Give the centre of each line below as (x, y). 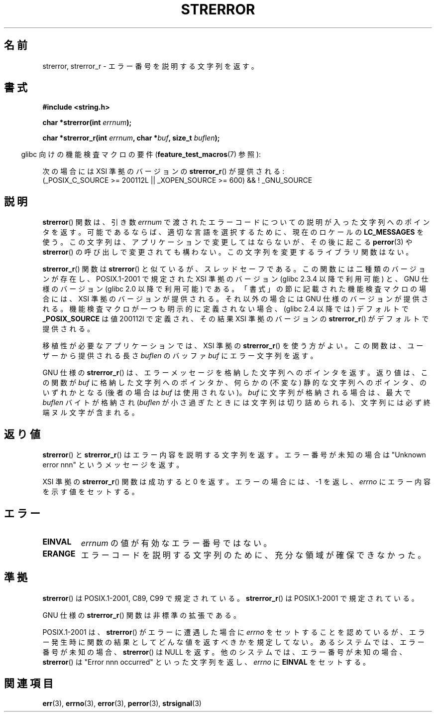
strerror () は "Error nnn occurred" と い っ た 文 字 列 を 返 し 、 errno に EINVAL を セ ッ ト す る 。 (206, 662)
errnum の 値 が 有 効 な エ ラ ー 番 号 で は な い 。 (176, 543)
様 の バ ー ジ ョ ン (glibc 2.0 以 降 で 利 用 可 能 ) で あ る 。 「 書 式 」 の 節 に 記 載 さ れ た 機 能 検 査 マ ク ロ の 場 (234, 289)
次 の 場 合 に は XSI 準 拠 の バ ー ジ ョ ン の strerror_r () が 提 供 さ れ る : (163, 171)
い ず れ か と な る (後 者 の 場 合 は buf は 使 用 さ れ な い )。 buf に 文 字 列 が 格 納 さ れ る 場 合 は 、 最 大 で (227, 393)
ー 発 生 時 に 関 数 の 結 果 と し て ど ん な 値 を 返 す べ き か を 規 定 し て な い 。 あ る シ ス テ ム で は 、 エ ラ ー (233, 642)
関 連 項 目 (29, 684)
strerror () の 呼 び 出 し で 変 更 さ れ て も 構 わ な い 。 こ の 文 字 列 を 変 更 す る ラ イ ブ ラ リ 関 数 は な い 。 (228, 252)
